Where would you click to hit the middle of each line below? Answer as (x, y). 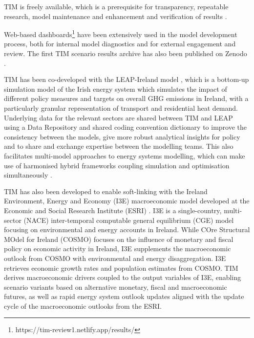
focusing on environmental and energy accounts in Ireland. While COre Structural (127, 229)
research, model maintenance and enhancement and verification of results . (116, 16)
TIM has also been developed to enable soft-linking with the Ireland (106, 191)
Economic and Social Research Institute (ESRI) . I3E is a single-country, (113, 210)
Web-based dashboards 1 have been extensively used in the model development (121, 33)
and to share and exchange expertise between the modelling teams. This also (119, 146)
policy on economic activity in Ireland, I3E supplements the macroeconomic (117, 249)
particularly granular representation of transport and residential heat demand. (121, 108)
